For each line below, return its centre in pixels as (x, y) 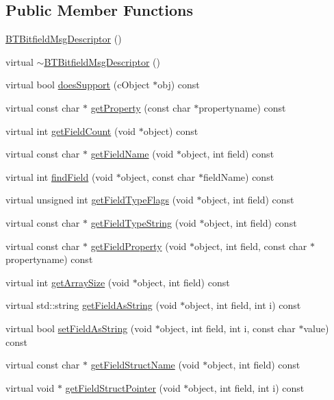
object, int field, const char (251, 246)
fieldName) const (239, 176)
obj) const (179, 85)
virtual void (30, 387)
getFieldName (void (132, 154)
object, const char (158, 176)
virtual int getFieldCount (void (71, 130)
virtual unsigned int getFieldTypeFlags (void (100, 200)
